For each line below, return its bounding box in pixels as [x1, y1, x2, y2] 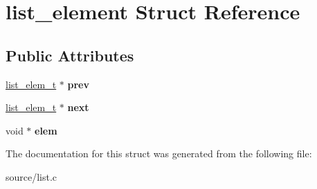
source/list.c [6, 169, 57, 183]
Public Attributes [6, 44, 134, 66]
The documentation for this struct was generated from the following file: [6, 146, 312, 161]
